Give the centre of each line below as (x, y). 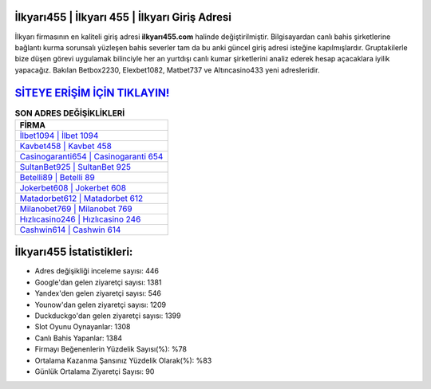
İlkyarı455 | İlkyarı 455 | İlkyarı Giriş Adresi (123, 17)
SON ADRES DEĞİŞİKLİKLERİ (70, 113)
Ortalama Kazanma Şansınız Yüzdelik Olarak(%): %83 (123, 360)
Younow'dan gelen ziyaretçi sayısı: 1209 (101, 305)
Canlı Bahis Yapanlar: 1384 (79, 338)
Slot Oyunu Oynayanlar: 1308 (83, 327)
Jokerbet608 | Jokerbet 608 (73, 187)
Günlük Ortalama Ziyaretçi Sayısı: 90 (95, 371)
